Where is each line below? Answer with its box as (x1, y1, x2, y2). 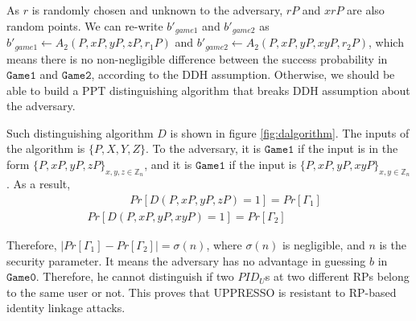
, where (206, 236, 242, 253)
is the (379, 236, 406, 253)
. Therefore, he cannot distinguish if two (35, 268, 234, 285)
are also (347, 2, 385, 18)
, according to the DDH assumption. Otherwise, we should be (91, 66, 395, 83)
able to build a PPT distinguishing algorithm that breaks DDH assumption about (6, 81, 410, 98)
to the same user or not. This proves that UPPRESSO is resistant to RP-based (6, 283, 397, 300)
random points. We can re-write (6, 17, 163, 34)
